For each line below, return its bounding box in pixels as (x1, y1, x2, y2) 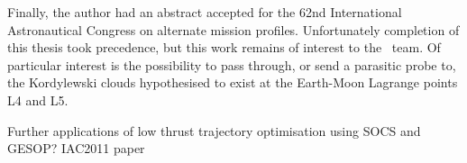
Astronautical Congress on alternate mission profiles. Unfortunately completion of (7, 20, 460, 39)
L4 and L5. (7, 90, 69, 109)
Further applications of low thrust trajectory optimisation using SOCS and (7, 121, 421, 140)
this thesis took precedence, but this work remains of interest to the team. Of (7, 38, 441, 57)
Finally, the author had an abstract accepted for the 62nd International (7, 3, 402, 21)
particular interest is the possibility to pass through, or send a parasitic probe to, (7, 55, 456, 74)
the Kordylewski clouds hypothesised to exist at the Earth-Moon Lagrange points (7, 73, 458, 92)
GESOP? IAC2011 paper (7, 139, 145, 158)
